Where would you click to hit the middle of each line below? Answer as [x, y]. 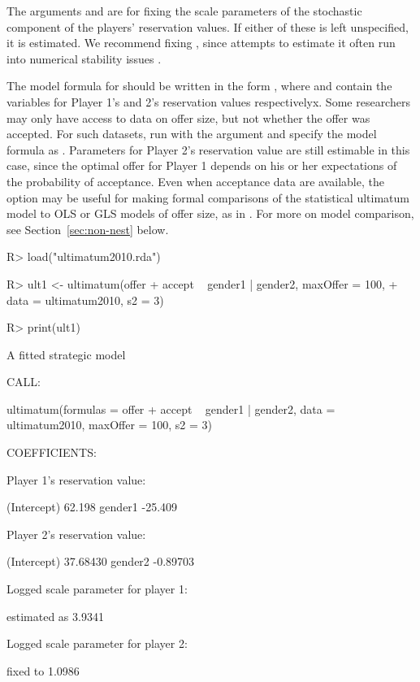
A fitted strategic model [66, 354]
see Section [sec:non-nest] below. [88, 229]
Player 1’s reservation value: [76, 479]
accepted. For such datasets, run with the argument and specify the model [192, 134]
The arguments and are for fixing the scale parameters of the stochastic [184, 11]
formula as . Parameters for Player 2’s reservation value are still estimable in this [208, 149]
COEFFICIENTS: [52, 452]
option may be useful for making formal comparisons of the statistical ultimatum [208, 197]
